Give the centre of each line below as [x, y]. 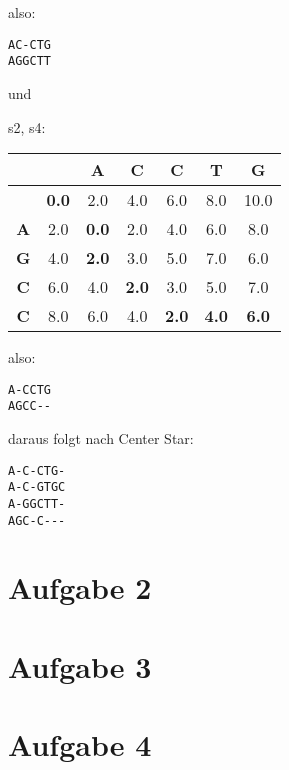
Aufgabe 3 [80, 665]
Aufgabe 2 [80, 587]
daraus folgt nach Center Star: [101, 438]
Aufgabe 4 [80, 744]
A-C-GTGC [37, 487]
